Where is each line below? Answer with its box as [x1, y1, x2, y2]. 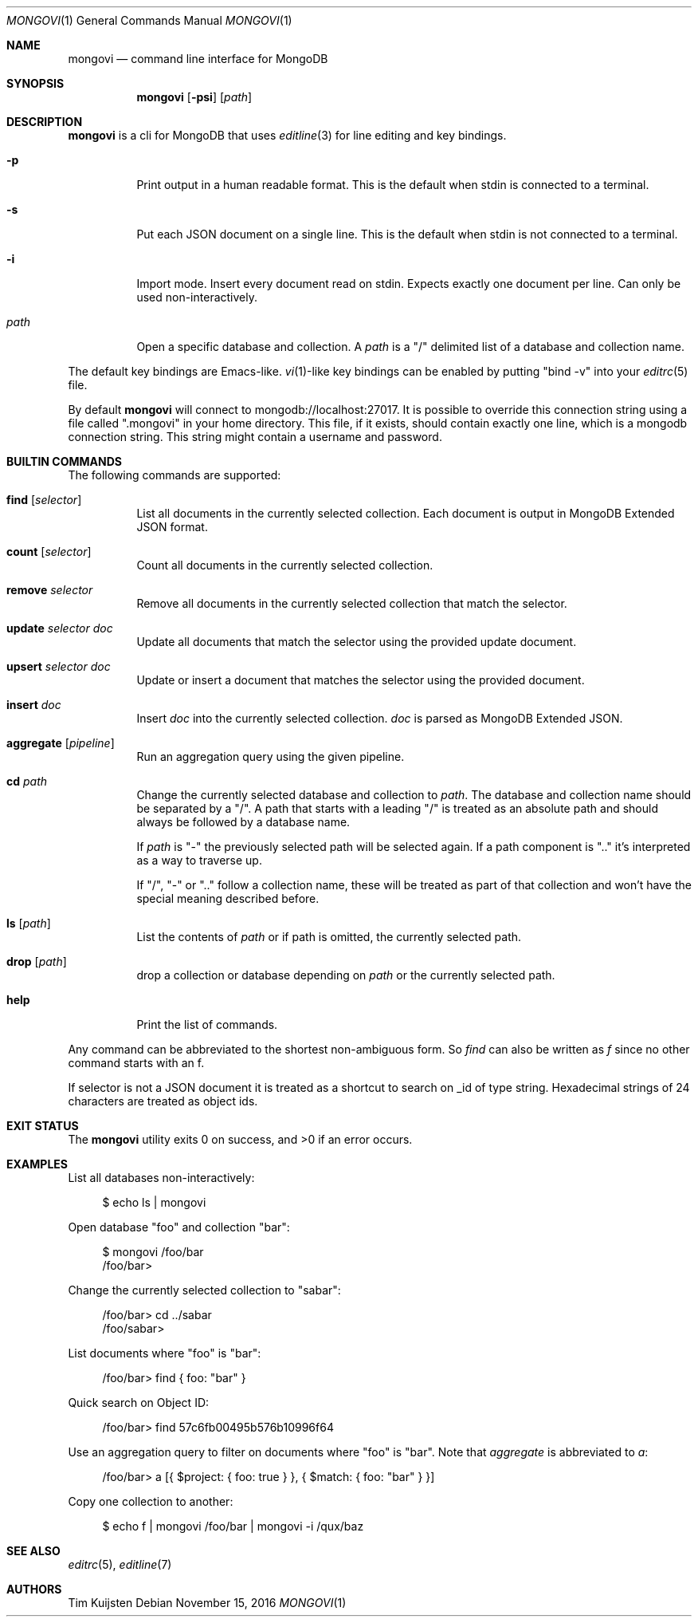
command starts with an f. [68, 1056, 205, 1070]
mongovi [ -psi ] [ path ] [136, 90, 253, 104]
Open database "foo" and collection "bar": [68, 1220, 290, 1234]
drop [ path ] [6, 955, 67, 968]
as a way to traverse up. [136, 853, 262, 867]
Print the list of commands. [136, 1018, 278, 1031]
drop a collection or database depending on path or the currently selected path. [136, 968, 555, 982]
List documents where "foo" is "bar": [68, 1346, 261, 1360]
